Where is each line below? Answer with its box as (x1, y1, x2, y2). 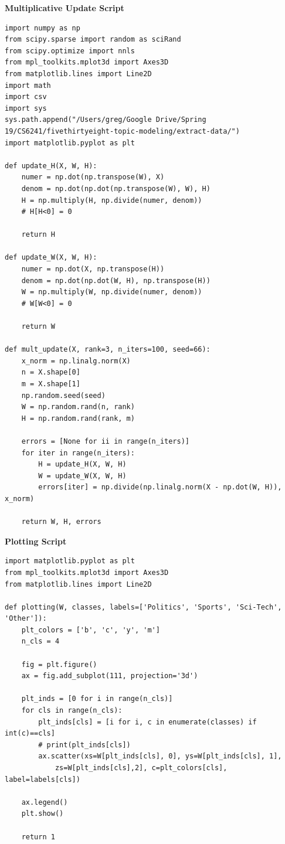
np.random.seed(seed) (21, 391, 106, 400)
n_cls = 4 (21, 637, 60, 646)
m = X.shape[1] (21, 380, 80, 388)
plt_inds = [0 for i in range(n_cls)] (21, 695, 173, 703)
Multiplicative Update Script (5, 2, 124, 13)
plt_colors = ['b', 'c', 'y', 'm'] (21, 625, 160, 634)
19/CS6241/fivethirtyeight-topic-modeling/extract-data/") (5, 127, 240, 135)
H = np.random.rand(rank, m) (21, 414, 135, 423)
